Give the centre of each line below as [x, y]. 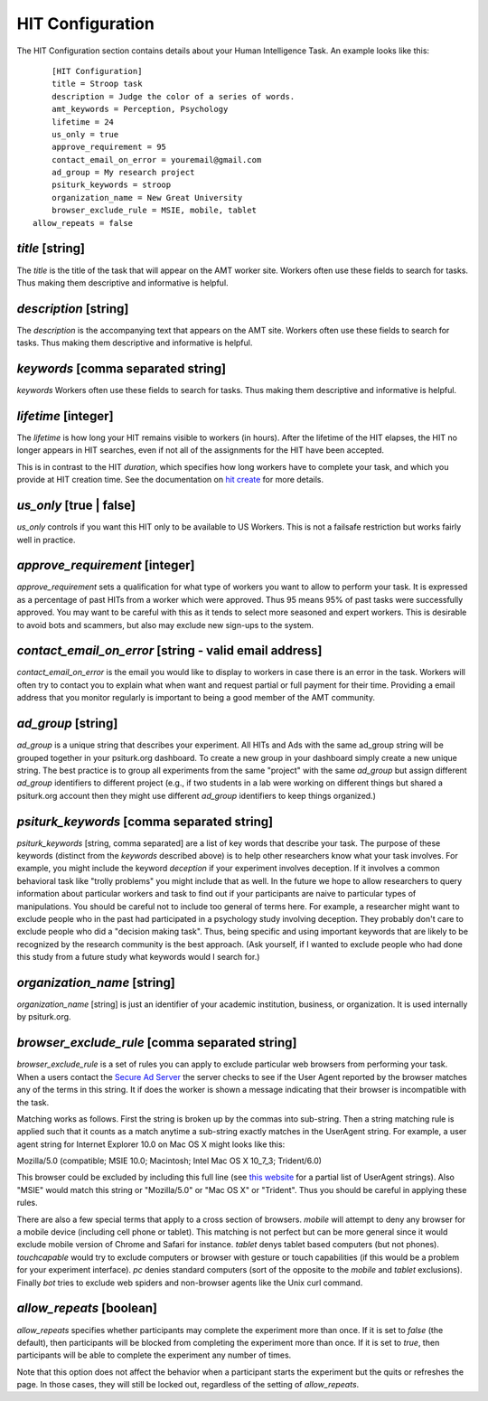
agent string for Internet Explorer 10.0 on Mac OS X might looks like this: [151, 1144]
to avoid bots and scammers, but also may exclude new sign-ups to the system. [165, 625]
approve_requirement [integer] [106, 565]
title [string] [51, 249]
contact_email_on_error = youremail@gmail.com [156, 160]
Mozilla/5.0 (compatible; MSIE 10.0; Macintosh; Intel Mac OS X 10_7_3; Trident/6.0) [169, 1161]
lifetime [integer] [65, 416]
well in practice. [46, 540]
